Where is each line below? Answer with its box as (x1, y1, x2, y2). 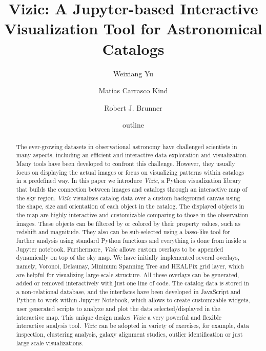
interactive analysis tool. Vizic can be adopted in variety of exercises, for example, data (16, 321, 249, 330)
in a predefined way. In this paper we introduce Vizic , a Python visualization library (16, 176, 241, 185)
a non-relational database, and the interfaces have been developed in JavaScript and (16, 287, 241, 296)
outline (122, 119, 144, 130)
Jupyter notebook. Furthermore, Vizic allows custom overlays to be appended (16, 244, 223, 253)
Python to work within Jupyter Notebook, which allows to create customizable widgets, (16, 296, 250, 304)
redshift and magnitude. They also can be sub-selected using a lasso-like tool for (16, 228, 230, 236)
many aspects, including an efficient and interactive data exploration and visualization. (16, 151, 248, 159)
